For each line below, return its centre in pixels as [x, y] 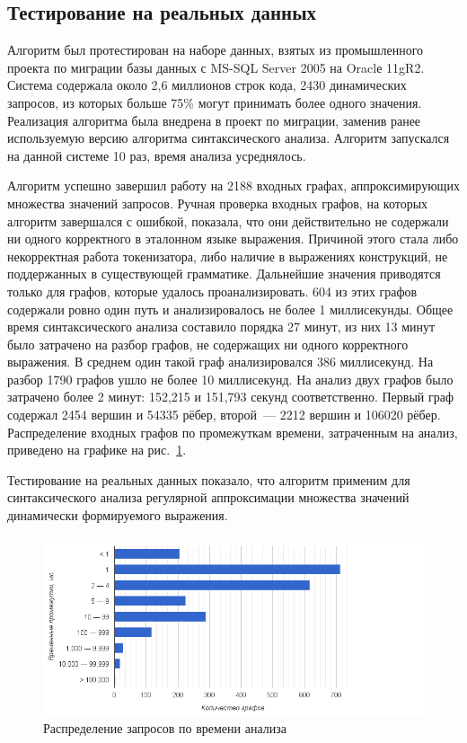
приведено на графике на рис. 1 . [97, 450]
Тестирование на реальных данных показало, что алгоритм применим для [209, 479]
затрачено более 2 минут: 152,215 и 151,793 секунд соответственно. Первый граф [230, 397]
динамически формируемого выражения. [118, 515]
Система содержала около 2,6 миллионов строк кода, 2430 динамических [207, 85]
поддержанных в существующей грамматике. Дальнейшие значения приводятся [224, 274]
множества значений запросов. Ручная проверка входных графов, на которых [218, 203]
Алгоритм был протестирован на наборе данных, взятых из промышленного [216, 50]
